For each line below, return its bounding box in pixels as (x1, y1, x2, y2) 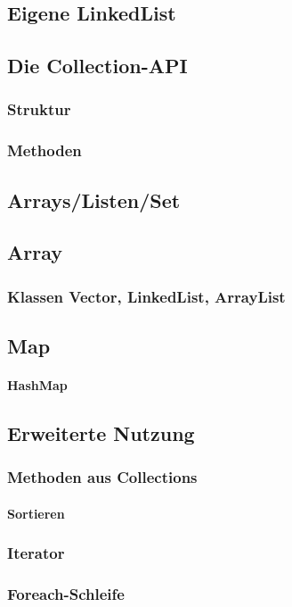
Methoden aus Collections (7, 466, 198, 488)
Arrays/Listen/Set (7, 186, 181, 213)
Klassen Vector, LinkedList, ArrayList (7, 285, 286, 307)
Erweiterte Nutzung (7, 420, 195, 447)
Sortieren (7, 503, 65, 522)
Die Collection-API (7, 52, 188, 79)
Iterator (7, 542, 65, 564)
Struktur (7, 98, 71, 121)
